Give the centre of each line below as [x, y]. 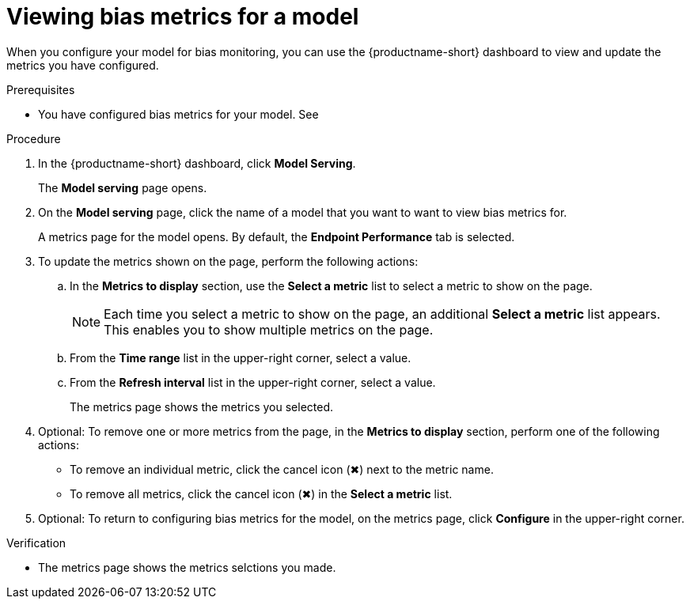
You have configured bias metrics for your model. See [178, 114]
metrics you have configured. [83, 65]
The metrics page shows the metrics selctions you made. [187, 567]
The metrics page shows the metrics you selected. [201, 406]
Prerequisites [41, 89]
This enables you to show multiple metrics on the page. [269, 329]
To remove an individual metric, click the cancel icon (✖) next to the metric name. [282, 469]
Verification [36, 543]
